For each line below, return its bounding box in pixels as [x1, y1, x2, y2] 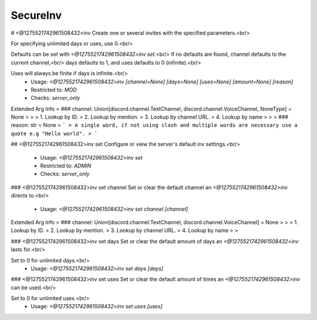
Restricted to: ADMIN [40, 162, 92, 170]
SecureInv [11, 9, 62, 22]
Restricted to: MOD [31, 86, 77, 93]
